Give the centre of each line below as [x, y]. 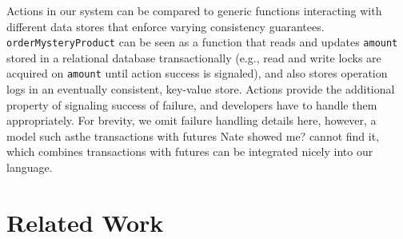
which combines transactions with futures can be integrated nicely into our [190, 151]
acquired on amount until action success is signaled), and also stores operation [197, 73]
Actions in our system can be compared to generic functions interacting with [194, 10]
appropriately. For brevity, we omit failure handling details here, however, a [192, 120]
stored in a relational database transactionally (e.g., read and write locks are [194, 57]
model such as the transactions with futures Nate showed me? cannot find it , [193, 135]
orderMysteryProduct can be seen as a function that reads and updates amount [202, 42]
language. [30, 167]
